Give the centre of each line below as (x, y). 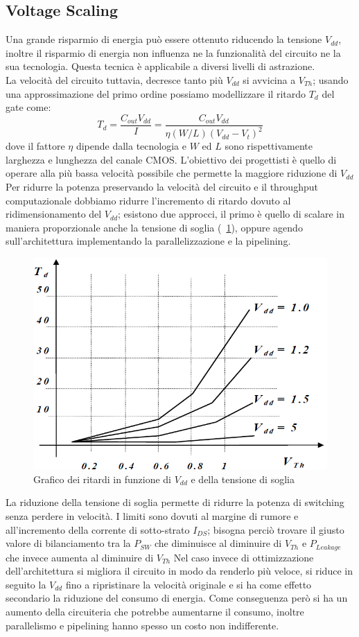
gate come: (28, 107)
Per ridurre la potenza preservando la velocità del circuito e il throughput (162, 186)
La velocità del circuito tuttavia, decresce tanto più (114, 79)
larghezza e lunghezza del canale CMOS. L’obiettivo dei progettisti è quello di (171, 159)
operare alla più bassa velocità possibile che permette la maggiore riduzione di (172, 173)
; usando (331, 79)
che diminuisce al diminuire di (218, 543)
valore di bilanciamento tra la (68, 543)
